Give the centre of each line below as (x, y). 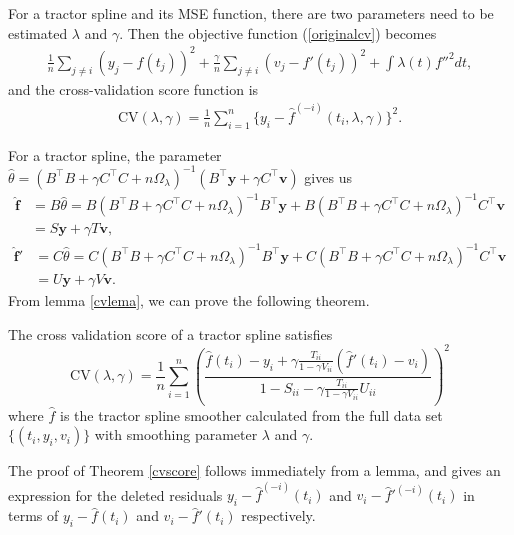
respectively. (278, 515)
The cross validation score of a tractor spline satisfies (170, 333)
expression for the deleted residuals (115, 494)
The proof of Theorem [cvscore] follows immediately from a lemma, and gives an (254, 470)
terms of (33, 515)
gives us (328, 176)
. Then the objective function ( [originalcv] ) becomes (278, 32)
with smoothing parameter (176, 434)
